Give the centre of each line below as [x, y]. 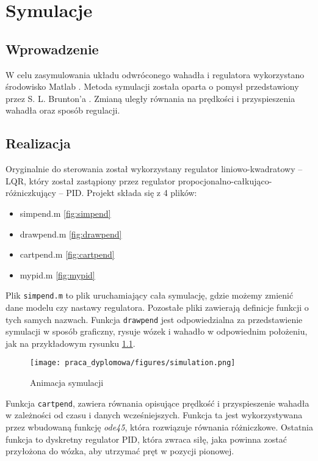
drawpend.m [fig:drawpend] [71, 234]
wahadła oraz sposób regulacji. [63, 110]
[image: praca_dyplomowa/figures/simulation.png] [133, 363]
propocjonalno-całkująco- [225, 180]
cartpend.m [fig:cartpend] [67, 254]
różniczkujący [31, 193]
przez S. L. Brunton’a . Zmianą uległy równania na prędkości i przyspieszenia [150, 98]
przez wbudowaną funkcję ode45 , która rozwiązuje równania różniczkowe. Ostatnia [160, 427]
